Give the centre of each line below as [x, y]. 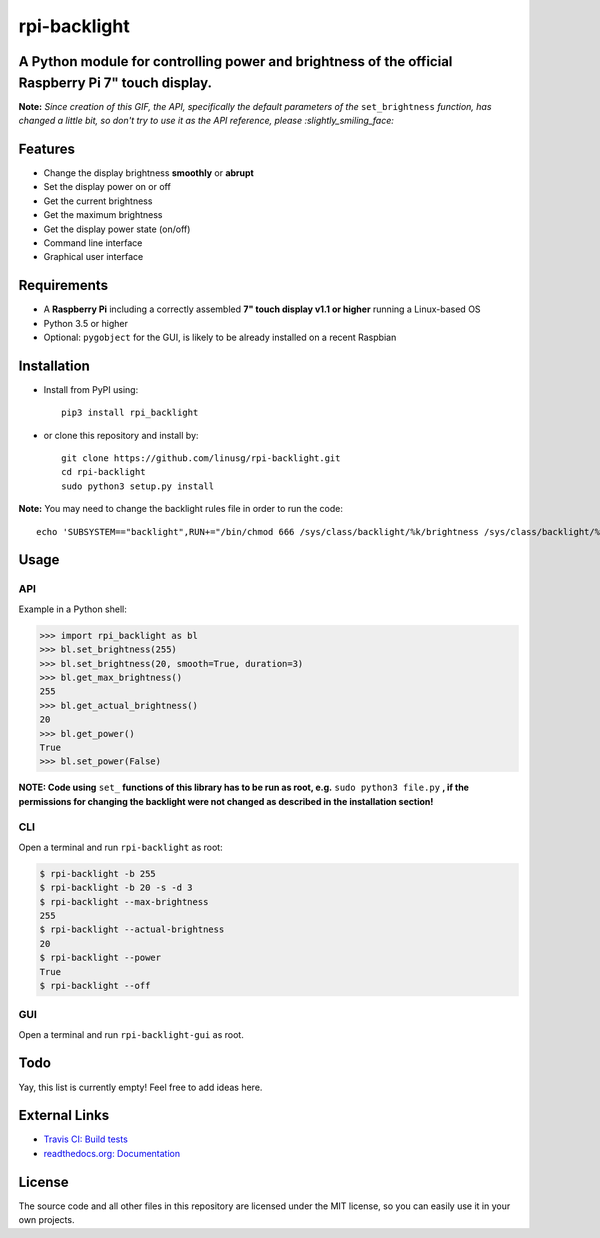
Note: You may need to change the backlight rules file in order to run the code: [181, 509]
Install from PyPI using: [91, 389]
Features [46, 148]
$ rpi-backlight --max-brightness [124, 901]
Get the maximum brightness [103, 215]
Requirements [63, 285]
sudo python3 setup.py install [138, 486]
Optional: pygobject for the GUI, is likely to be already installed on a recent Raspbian [220, 337]
